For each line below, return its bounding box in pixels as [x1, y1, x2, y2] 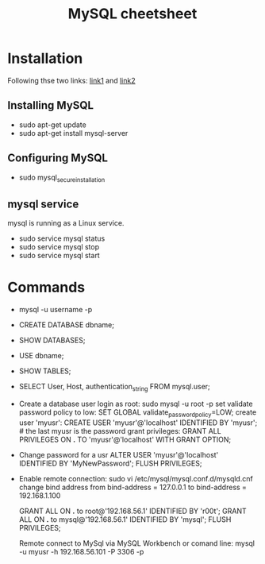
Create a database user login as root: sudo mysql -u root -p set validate [18, 399, 253, 408]
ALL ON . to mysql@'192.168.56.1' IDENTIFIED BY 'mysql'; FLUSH [18, 514, 232, 524]
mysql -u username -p [18, 305, 93, 315]
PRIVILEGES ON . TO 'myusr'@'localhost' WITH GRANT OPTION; [18, 435, 232, 444]
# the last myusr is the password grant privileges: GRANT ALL [18, 426, 221, 435]
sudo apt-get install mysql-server [18, 128, 129, 137]
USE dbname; [18, 351, 64, 361]
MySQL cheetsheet [67, 5, 198, 23]
